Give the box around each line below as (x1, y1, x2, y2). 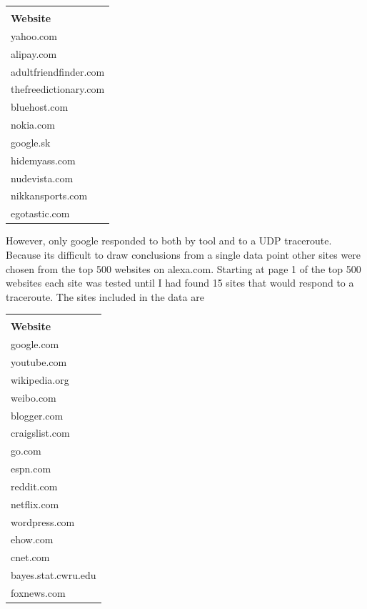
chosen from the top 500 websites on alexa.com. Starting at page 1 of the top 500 (6, 261, 361, 276)
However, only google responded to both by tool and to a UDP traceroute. (6, 233, 332, 248)
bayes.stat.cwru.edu (11, 568, 96, 583)
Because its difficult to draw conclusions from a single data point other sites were (6, 247, 361, 262)
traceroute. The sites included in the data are (6, 289, 204, 304)
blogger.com (11, 407, 64, 422)
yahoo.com (11, 28, 57, 43)
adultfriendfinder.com (11, 64, 105, 79)
